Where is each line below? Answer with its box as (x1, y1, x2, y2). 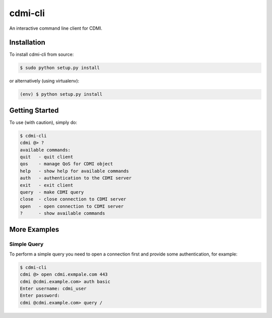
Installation (9, 38, 45, 47)
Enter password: (20, 293, 60, 298)
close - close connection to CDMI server (20, 197, 126, 202)
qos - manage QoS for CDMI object (20, 161, 113, 167)
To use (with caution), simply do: (9, 119, 78, 125)
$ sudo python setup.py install (20, 65, 100, 71)
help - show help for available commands (20, 168, 129, 174)
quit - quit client (20, 154, 74, 160)
